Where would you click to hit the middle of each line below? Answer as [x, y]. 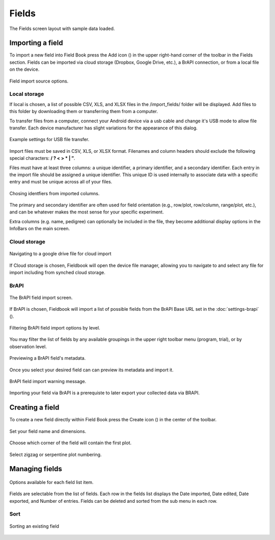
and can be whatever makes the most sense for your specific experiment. [87, 212]
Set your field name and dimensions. [48, 431]
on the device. [24, 69]
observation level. [28, 346]
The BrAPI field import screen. [41, 298]
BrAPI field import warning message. [48, 382]
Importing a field [36, 43]
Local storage [27, 94]
